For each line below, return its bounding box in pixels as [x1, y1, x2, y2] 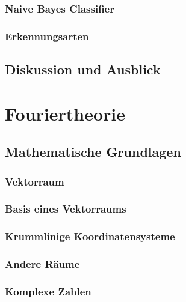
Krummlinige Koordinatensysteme [5, 229, 175, 244]
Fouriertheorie [5, 101, 126, 125]
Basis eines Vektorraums [5, 201, 126, 216]
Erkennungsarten [5, 28, 89, 43]
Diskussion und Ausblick [5, 60, 161, 79]
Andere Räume [5, 256, 80, 271]
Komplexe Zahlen [5, 283, 91, 298]
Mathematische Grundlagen [5, 142, 181, 161]
